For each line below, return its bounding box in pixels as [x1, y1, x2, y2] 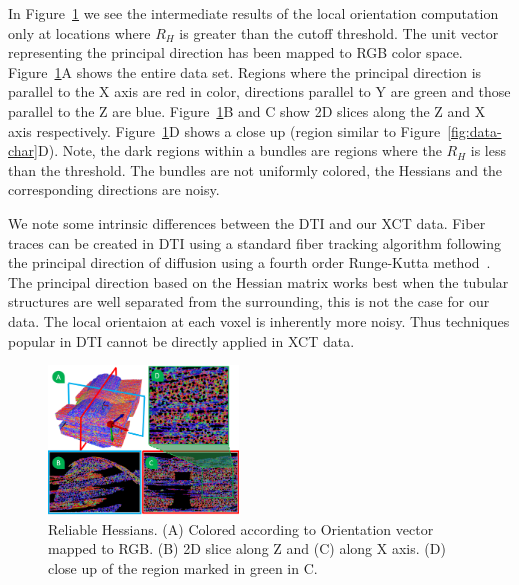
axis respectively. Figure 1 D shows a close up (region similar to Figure [8, 120, 441, 141]
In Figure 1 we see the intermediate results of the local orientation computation [8, 3, 499, 23]
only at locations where [8, 22, 151, 43]
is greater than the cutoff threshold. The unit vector [179, 22, 499, 43]
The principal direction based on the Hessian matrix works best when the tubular [8, 271, 509, 292]
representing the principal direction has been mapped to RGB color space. [8, 42, 463, 63]
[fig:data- [447, 120, 502, 141]
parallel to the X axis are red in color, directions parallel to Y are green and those [8, 81, 511, 102]
